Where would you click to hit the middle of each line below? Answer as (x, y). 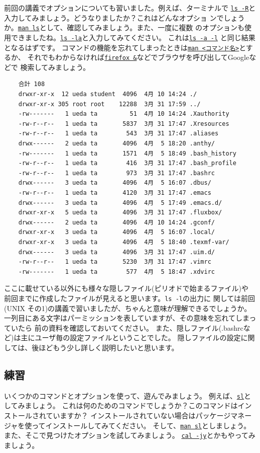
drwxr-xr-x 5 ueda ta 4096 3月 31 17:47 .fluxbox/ (120, 213)
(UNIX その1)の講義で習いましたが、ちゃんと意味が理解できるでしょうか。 (128, 308)
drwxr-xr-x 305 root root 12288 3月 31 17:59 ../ (109, 104)
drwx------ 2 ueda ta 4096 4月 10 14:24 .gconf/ (116, 222)
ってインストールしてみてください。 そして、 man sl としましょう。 (141, 425)
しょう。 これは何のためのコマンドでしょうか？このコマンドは (135, 405)
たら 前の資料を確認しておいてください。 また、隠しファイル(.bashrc (131, 327)
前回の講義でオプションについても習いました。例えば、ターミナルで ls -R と (130, 8)
